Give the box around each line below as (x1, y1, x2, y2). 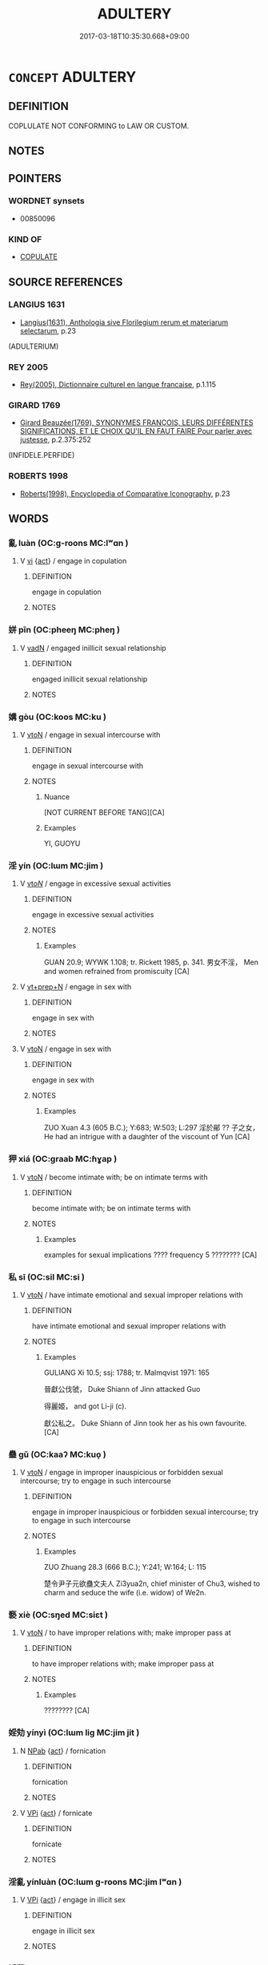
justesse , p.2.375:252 (19, 435, 92, 445)
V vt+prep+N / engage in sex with (19, 982, 132, 992)
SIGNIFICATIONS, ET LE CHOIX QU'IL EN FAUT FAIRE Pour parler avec (19, 427, 253, 436)
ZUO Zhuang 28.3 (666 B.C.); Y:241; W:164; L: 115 (43, 1563, 206, 1572)
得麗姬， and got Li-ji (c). (43, 1401, 126, 1411)
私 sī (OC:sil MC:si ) (8, 1272, 86, 1283)
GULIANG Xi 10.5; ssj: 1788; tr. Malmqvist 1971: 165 (43, 1368, 210, 1377)
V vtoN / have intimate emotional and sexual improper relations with (19, 1290, 244, 1300)
